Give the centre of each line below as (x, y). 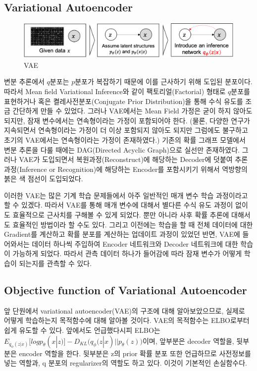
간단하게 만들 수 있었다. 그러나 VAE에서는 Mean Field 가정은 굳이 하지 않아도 (132, 111)
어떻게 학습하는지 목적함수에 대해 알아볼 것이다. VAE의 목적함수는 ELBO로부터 (127, 320)
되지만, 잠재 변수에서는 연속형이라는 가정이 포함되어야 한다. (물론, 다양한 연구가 (127, 120)
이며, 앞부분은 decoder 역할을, (188, 341)
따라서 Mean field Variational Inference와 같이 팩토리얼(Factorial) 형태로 (115, 91)
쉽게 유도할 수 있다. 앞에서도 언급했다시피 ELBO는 (82, 330)
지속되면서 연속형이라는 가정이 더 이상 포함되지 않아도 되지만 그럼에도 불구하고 (126, 130)
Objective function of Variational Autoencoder (126, 290)
